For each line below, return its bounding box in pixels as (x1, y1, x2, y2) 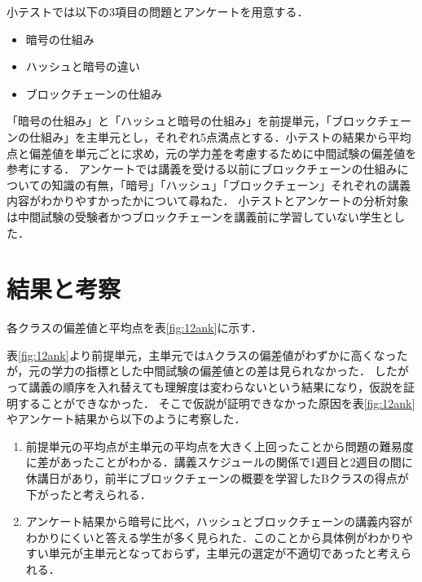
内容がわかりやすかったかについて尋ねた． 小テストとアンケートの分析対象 (7, 192, 409, 209)
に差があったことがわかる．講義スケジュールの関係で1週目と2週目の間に (25, 453, 413, 470)
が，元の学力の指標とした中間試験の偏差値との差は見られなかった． (7, 362, 371, 379)
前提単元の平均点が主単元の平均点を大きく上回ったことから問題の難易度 (25, 437, 414, 454)
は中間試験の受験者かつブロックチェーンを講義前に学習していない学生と (7, 208, 393, 225)
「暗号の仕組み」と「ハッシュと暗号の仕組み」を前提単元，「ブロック (7, 112, 377, 129)
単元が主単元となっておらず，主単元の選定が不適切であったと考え (48, 545, 401, 562)
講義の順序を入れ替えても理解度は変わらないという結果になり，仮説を (29, 379, 403, 396)
